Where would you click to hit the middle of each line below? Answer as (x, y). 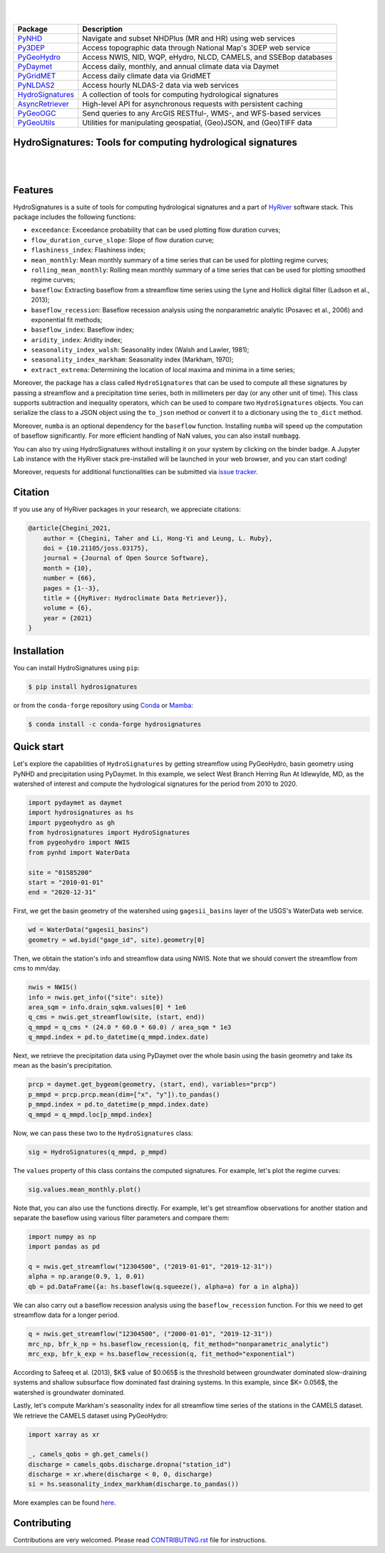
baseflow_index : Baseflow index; (83, 330)
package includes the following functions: (75, 217)
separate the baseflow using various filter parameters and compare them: (121, 1218)
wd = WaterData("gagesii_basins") (88, 930)
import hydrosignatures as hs (81, 813)
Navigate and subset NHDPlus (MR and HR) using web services (189, 38)
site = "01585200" (60, 872)
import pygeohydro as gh (72, 822)
